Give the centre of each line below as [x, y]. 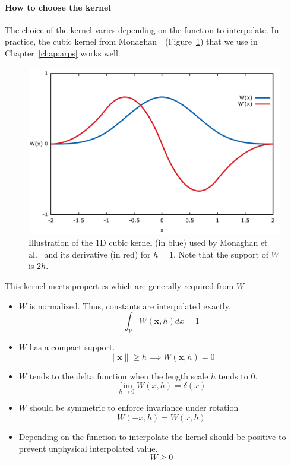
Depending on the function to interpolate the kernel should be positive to [152, 436]
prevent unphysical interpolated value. [88, 448]
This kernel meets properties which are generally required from [119, 285]
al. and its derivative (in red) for [90, 254]
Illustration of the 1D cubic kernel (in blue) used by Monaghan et [148, 242]
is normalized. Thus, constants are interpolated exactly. [130, 305]
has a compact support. [72, 346]
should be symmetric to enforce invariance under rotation [134, 408]
